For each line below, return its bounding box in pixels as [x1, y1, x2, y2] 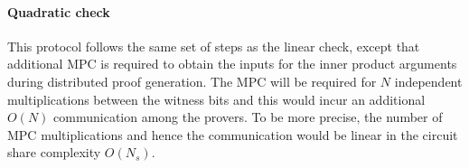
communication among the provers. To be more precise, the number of [53, 107, 443, 126]
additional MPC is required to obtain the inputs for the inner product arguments [7, 54, 457, 73]
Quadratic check [7, 2, 110, 21]
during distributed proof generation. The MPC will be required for [7, 71, 377, 90]
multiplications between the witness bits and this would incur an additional [7, 89, 426, 108]
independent [394, 71, 463, 90]
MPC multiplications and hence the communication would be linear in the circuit [7, 125, 458, 144]
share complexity [7, 143, 101, 162]
